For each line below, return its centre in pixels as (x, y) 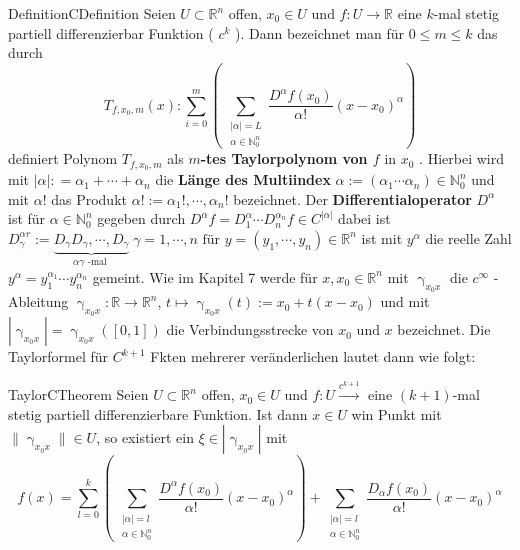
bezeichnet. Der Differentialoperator (352, 198)
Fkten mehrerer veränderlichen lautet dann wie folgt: (313, 356)
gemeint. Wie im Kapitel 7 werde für (205, 276)
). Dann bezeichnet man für (320, 32)
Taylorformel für (58, 356)
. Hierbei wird (461, 158)
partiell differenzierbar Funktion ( (111, 32)
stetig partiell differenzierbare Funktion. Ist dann (158, 413)
